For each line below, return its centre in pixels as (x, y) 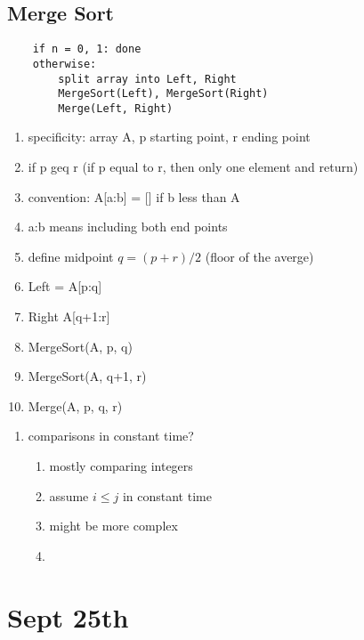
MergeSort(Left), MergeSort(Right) (163, 94)
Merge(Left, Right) (116, 108)
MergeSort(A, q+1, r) (87, 376)
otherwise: (65, 64)
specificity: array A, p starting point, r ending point (169, 137)
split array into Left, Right (147, 79)
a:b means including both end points (128, 227)
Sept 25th (68, 616)
